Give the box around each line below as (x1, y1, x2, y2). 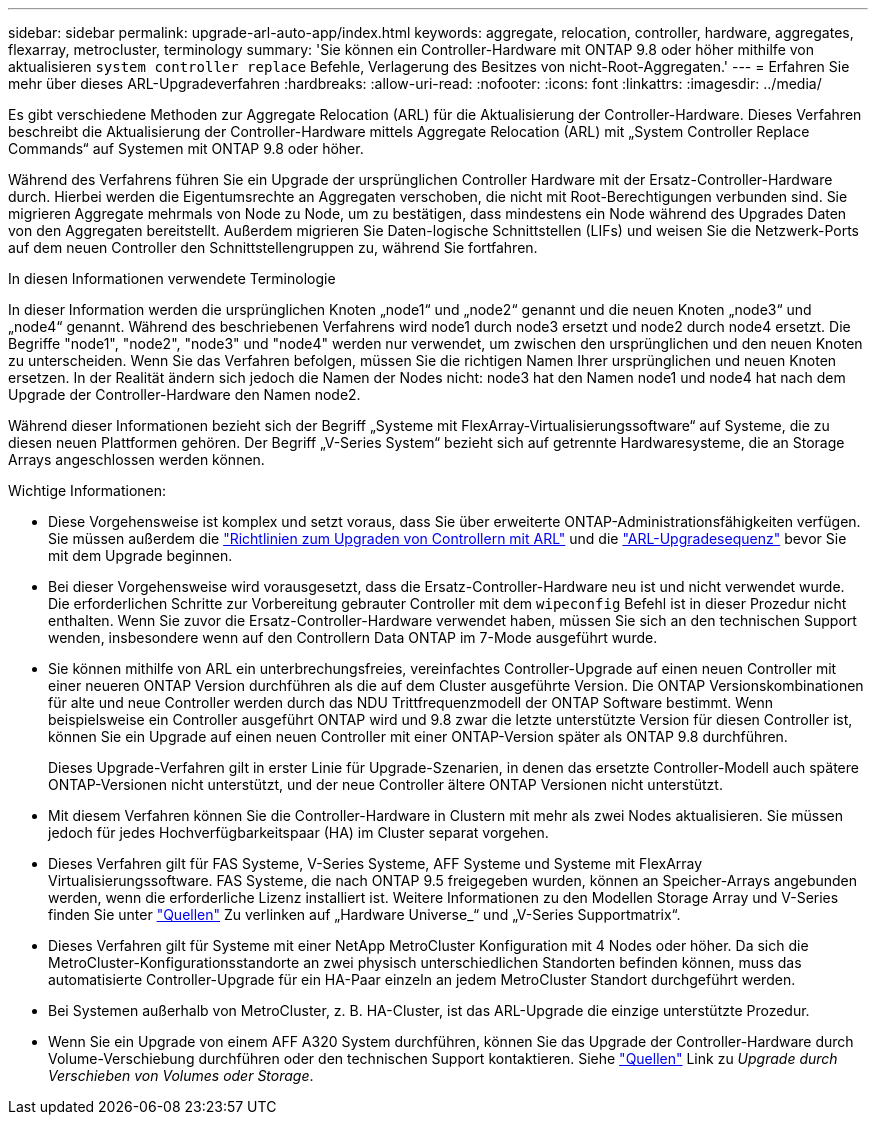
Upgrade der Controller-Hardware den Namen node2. (8, 386, 361, 403)
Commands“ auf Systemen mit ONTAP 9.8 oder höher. (8, 140, 364, 157)
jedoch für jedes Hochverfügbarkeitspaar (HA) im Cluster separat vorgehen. (48, 824, 549, 841)
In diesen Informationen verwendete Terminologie (8, 270, 336, 287)
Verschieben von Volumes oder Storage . (48, 1067, 314, 1084)
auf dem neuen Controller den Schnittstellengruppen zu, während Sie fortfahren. (8, 239, 538, 256)
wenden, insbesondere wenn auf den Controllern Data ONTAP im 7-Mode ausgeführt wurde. (48, 629, 658, 646)
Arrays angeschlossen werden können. (8, 451, 265, 468)
